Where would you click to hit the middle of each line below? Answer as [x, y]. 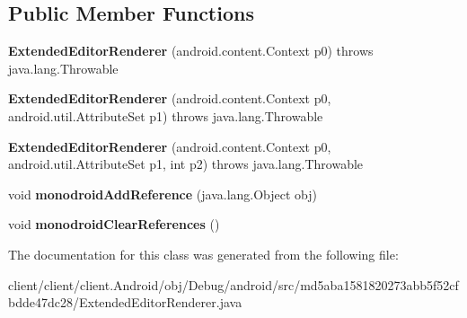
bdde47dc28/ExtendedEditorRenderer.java [125, 302]
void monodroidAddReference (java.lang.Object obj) [163, 194]
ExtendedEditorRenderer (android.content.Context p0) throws [191, 51]
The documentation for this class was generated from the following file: [203, 254]
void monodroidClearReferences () [114, 224]
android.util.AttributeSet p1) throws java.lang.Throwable [166, 115]
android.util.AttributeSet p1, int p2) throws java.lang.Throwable [186, 164]
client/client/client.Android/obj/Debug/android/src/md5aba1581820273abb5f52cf [233, 284]
